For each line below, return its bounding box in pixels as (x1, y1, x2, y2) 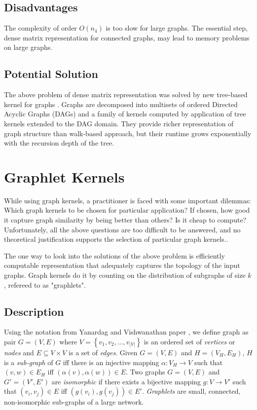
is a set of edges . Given (69, 347, 138, 358)
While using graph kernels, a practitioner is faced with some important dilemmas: (4, 195, 251, 205)
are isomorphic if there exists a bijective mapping (51, 376, 201, 386)
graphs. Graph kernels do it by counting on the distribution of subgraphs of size (4, 270, 246, 280)
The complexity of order (4, 23, 77, 33)
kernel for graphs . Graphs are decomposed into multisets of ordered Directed (4, 99, 238, 109)
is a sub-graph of (4, 357, 53, 367)
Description (4, 303, 64, 319)
